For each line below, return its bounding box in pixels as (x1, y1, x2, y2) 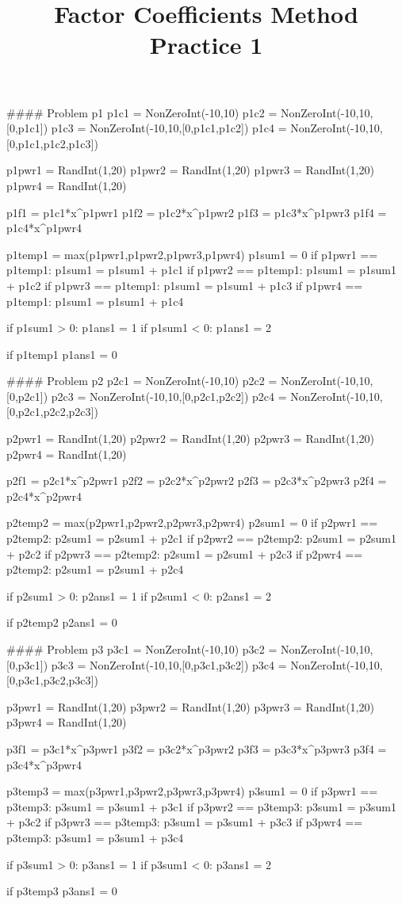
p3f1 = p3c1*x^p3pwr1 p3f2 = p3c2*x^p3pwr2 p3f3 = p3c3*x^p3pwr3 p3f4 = (6, 740, 387, 757)
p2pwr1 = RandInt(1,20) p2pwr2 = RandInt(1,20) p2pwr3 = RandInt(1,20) (6, 430, 374, 447)
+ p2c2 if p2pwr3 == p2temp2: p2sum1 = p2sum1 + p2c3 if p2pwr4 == (6, 545, 363, 562)
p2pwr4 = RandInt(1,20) (6, 445, 127, 462)
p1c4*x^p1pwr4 (6, 219, 82, 236)
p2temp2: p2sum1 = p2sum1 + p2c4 (6, 561, 184, 578)
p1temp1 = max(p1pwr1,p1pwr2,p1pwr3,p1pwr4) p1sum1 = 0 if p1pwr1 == (6, 246, 378, 262)
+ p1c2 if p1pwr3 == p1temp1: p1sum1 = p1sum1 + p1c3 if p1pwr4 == (6, 277, 363, 293)
